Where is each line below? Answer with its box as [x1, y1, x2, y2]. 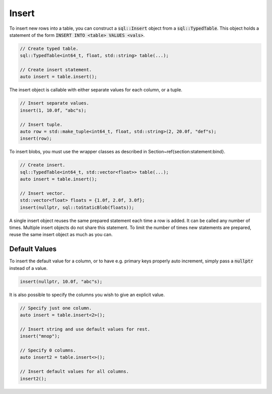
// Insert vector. [20, 190, 65, 196]
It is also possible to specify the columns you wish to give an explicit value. [9, 292, 165, 298]
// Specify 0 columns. [20, 348, 76, 353]
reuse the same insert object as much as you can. [9, 232, 113, 238]
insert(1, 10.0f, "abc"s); [20, 107, 87, 113]
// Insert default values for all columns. [20, 369, 129, 374]
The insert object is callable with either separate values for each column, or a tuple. [9, 87, 182, 93]
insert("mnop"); [20, 333, 60, 339]
